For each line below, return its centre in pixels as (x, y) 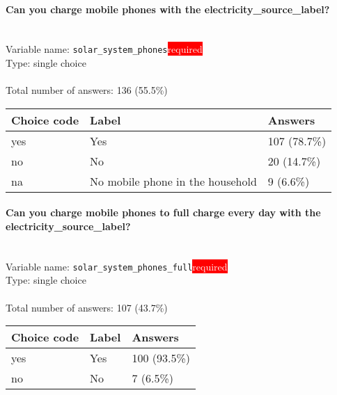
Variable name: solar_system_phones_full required (117, 266)
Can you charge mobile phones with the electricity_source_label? (168, 9)
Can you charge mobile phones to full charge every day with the (163, 212)
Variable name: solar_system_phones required (104, 49)
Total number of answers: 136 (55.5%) (87, 90)
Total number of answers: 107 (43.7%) (87, 307)
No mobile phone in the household (173, 181)
